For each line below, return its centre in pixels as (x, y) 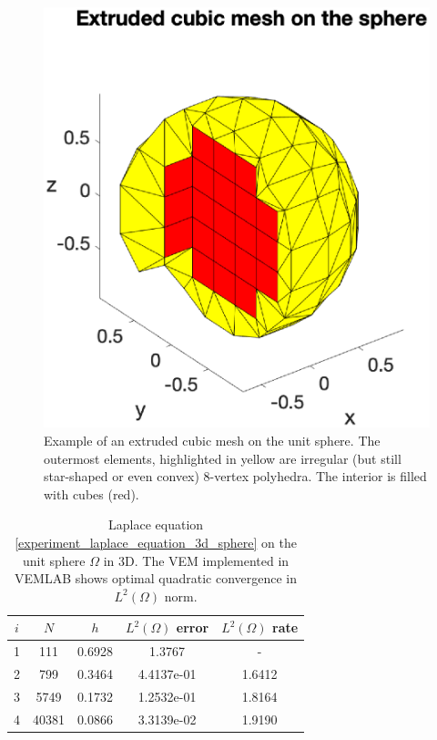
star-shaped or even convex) (122, 476)
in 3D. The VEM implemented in (196, 560)
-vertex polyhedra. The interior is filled (318, 476)
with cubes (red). (91, 493)
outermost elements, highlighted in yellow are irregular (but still (223, 458)
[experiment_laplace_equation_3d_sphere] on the (156, 542)
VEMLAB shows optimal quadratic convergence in (156, 578)
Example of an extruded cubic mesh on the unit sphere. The (212, 440)
